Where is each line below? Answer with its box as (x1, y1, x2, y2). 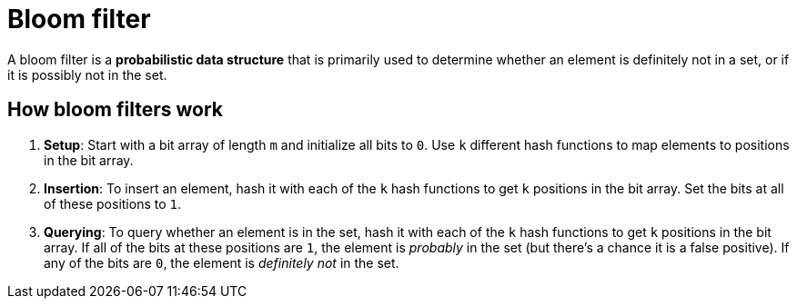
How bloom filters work (7, 98, 223, 122)
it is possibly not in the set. (7, 66, 167, 83)
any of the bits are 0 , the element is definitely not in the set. (44, 254, 399, 271)
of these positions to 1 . (44, 195, 181, 212)
